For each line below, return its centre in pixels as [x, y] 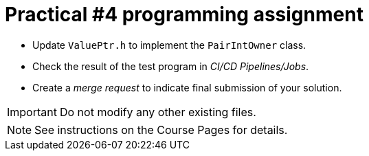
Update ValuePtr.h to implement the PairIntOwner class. [169, 45]
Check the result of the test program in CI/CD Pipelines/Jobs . [171, 66]
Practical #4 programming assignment [184, 14]
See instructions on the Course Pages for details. [161, 130]
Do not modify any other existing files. [158, 112]
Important [32, 112]
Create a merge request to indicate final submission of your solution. [187, 87]
